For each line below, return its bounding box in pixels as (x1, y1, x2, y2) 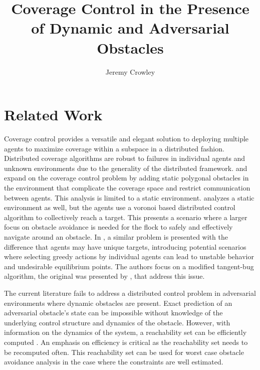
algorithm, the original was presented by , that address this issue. (4, 271, 205, 281)
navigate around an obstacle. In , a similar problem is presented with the (4, 231, 228, 242)
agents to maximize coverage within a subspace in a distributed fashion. (4, 143, 224, 153)
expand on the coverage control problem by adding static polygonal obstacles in (4, 172, 249, 183)
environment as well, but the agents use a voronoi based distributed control (4, 202, 235, 213)
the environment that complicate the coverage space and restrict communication (4, 182, 250, 193)
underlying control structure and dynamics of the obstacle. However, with (4, 317, 230, 327)
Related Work (4, 104, 103, 125)
